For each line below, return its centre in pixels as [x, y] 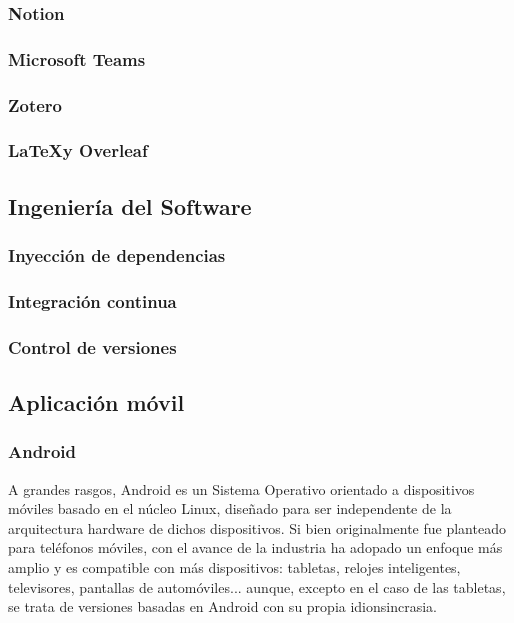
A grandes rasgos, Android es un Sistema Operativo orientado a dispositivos [241, 488]
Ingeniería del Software [130, 205]
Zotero [35, 104]
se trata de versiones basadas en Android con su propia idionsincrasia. [222, 606]
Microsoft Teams [77, 58]
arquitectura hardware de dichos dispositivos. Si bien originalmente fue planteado [257, 527]
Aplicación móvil [96, 402]
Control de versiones [92, 346]
